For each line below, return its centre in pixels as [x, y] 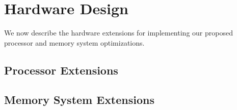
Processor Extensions [61, 70]
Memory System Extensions [80, 100]
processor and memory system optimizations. [74, 42]
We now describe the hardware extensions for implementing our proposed [118, 33]
